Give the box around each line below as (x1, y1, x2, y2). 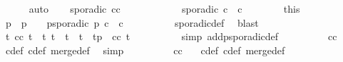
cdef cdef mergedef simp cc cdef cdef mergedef (5, 42, 285, 57)
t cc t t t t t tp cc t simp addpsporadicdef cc (5, 29, 337, 44)
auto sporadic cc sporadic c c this (29, 1, 300, 15)
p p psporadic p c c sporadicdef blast (5, 15, 259, 30)
